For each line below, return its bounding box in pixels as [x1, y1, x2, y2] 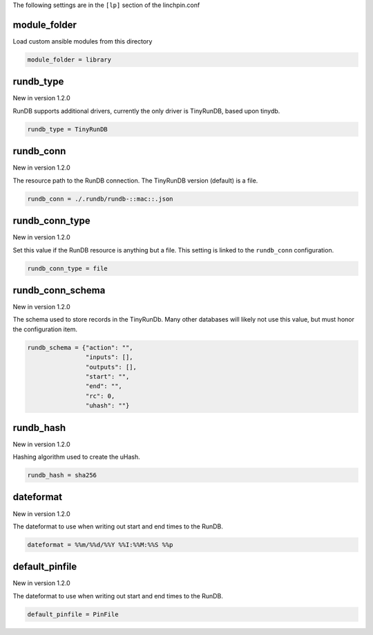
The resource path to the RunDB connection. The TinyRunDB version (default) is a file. [12, 176, 258, 185]
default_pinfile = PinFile [27, 610, 119, 618]
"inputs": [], [85, 353, 134, 361]
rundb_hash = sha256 [27, 471, 97, 479]
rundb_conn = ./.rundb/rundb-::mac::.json [27, 194, 173, 203]
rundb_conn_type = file [27, 264, 108, 273]
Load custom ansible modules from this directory [12, 37, 153, 45]
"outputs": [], [85, 363, 137, 371]
